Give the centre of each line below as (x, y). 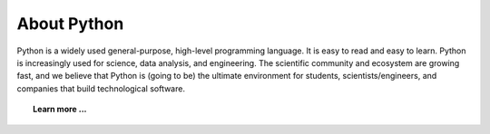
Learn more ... (60, 110)
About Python (70, 24)
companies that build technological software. (101, 88)
